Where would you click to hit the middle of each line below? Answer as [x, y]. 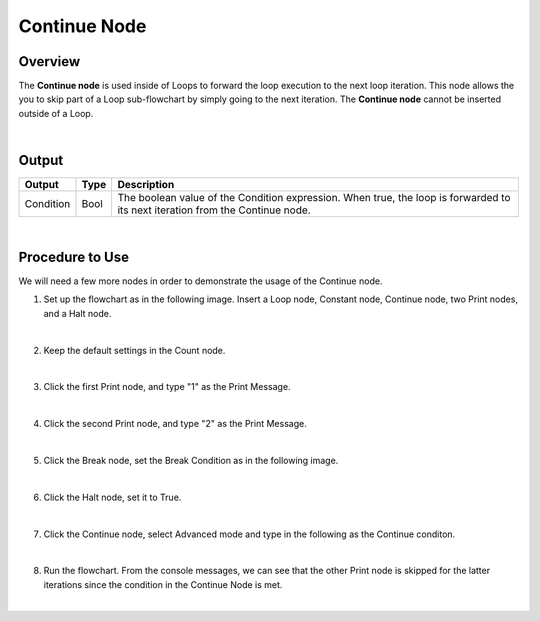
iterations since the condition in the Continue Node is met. [163, 584]
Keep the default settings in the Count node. [134, 350]
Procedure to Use [74, 256]
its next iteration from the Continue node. [214, 210]
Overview [49, 61]
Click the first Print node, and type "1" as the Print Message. [167, 387]
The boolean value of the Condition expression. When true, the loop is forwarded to [314, 198]
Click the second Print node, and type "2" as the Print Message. [175, 424]
